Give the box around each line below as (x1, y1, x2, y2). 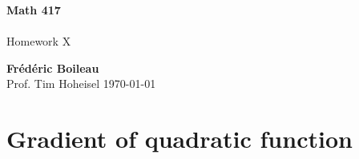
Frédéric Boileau (6, 59, 99, 76)
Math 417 (6, 2, 61, 18)
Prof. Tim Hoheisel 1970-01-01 (6, 75, 156, 92)
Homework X (6, 33, 71, 50)
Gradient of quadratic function (6, 122, 353, 155)
